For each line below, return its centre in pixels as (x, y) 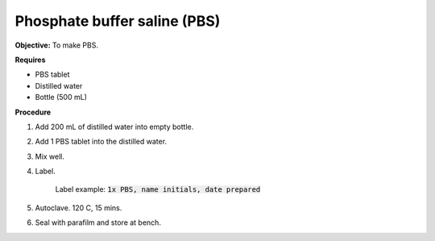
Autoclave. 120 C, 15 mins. (79, 208)
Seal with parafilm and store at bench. (98, 222)
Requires (30, 60)
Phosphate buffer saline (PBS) (118, 21)
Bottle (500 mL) (61, 98)
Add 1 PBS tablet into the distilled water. (101, 142)
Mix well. (50, 156)
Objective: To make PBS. (56, 45)
